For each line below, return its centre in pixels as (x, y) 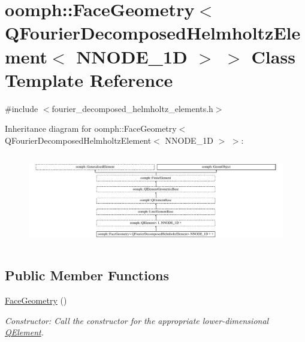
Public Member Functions (87, 275)
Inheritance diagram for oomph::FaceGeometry (91, 128)
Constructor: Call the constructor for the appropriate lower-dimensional (137, 320)
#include (22, 108)
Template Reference (89, 79)
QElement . (24, 332)
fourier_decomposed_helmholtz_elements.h (132, 108)
